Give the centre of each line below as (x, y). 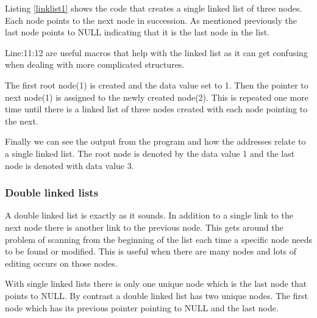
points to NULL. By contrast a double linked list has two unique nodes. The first (156, 295)
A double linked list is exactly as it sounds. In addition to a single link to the (149, 215)
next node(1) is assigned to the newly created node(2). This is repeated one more (157, 97)
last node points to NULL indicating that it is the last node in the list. (137, 32)
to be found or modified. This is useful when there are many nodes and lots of (151, 251)
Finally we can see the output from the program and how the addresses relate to (155, 141)
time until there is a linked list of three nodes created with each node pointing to (156, 109)
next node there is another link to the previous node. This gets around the (144, 227)
